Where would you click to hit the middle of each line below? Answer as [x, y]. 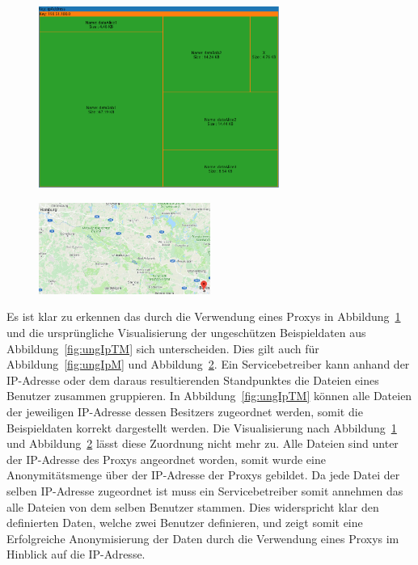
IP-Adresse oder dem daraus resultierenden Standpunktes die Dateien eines [193, 379]
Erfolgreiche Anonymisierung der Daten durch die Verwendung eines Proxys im [203, 538]
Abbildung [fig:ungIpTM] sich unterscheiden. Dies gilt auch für [163, 348]
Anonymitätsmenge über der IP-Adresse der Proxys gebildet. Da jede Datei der [203, 475]
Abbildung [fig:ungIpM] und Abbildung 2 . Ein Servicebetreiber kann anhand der [208, 364]
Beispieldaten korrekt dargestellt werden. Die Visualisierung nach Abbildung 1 [202, 427]
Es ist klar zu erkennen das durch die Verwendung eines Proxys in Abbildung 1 [204, 316]
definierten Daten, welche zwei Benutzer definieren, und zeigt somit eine [185, 523]
